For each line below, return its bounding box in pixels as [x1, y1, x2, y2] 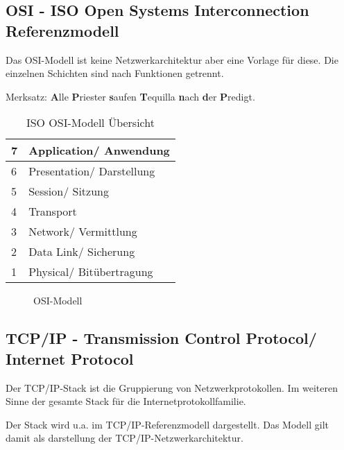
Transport [28, 203, 77, 220]
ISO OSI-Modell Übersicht [26, 114, 155, 131]
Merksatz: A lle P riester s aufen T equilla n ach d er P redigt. [6, 89, 255, 103]
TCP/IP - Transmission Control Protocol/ [6, 327, 317, 349]
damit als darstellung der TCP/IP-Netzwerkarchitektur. [6, 431, 243, 445]
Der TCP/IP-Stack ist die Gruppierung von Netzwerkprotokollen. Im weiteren [6, 380, 338, 395]
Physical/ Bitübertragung [28, 263, 153, 280]
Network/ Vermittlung [28, 223, 137, 240]
